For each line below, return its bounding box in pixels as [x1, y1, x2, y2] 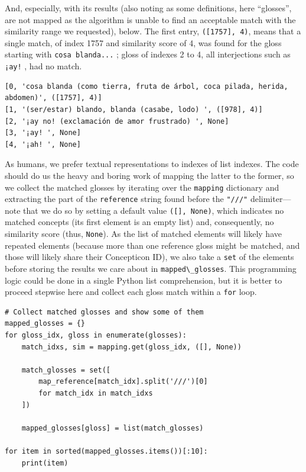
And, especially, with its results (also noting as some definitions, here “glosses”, [5, 2, 292, 14]
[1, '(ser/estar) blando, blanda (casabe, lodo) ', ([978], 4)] [5, 105, 263, 114]
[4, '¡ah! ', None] [5, 140, 81, 149]
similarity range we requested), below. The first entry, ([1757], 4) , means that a [5, 25, 301, 37]
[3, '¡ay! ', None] [5, 129, 81, 137]
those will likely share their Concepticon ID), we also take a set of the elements [5, 251, 294, 263]
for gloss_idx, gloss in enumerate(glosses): [5, 331, 187, 340]
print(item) [21, 458, 69, 467]
